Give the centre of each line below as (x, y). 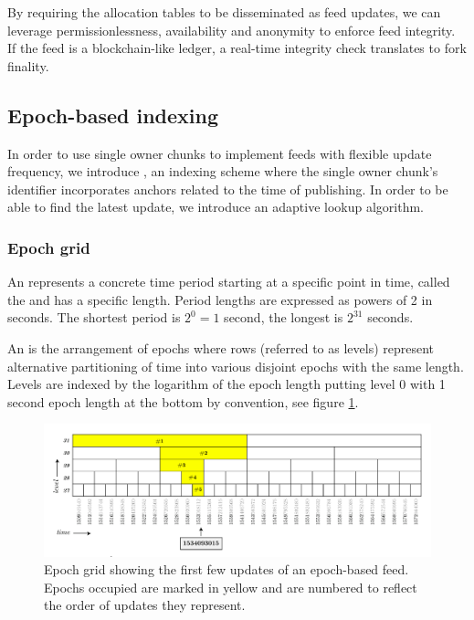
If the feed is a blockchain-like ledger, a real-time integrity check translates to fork (237, 48)
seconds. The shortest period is (94, 317)
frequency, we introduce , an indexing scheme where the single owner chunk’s (223, 171)
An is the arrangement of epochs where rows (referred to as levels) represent (221, 347)
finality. (28, 65)
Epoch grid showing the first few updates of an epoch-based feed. (226, 569)
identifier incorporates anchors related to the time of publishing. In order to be (228, 189)
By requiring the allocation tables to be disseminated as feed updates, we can (224, 12)
